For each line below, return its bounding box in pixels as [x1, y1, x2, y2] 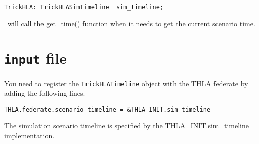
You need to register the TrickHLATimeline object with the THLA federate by [4, 78, 248, 88]
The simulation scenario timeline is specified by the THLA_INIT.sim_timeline [4, 120, 249, 131]
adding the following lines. [4, 88, 85, 98]
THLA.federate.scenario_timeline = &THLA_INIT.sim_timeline [4, 105, 211, 113]
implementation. [4, 130, 55, 140]
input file [4, 48, 67, 68]
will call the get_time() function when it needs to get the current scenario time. [7, 18, 255, 28]
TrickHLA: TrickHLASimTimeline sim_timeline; [4, 4, 163, 11]
